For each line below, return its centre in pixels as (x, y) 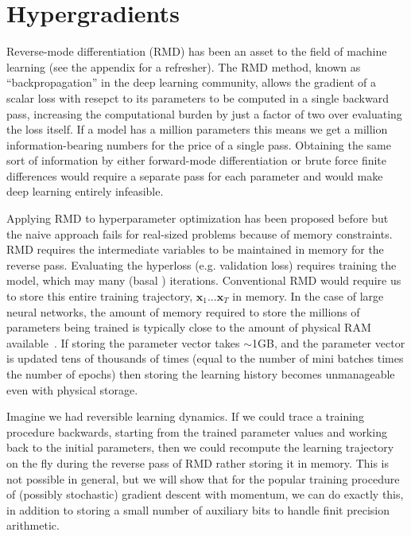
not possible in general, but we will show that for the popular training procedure (203, 478)
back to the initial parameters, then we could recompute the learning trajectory (200, 447)
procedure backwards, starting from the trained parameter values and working (197, 431)
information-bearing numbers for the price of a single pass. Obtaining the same (199, 144)
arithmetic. (33, 525)
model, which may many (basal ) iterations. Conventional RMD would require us (204, 280)
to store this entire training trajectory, (100, 296)
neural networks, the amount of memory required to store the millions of (183, 311)
